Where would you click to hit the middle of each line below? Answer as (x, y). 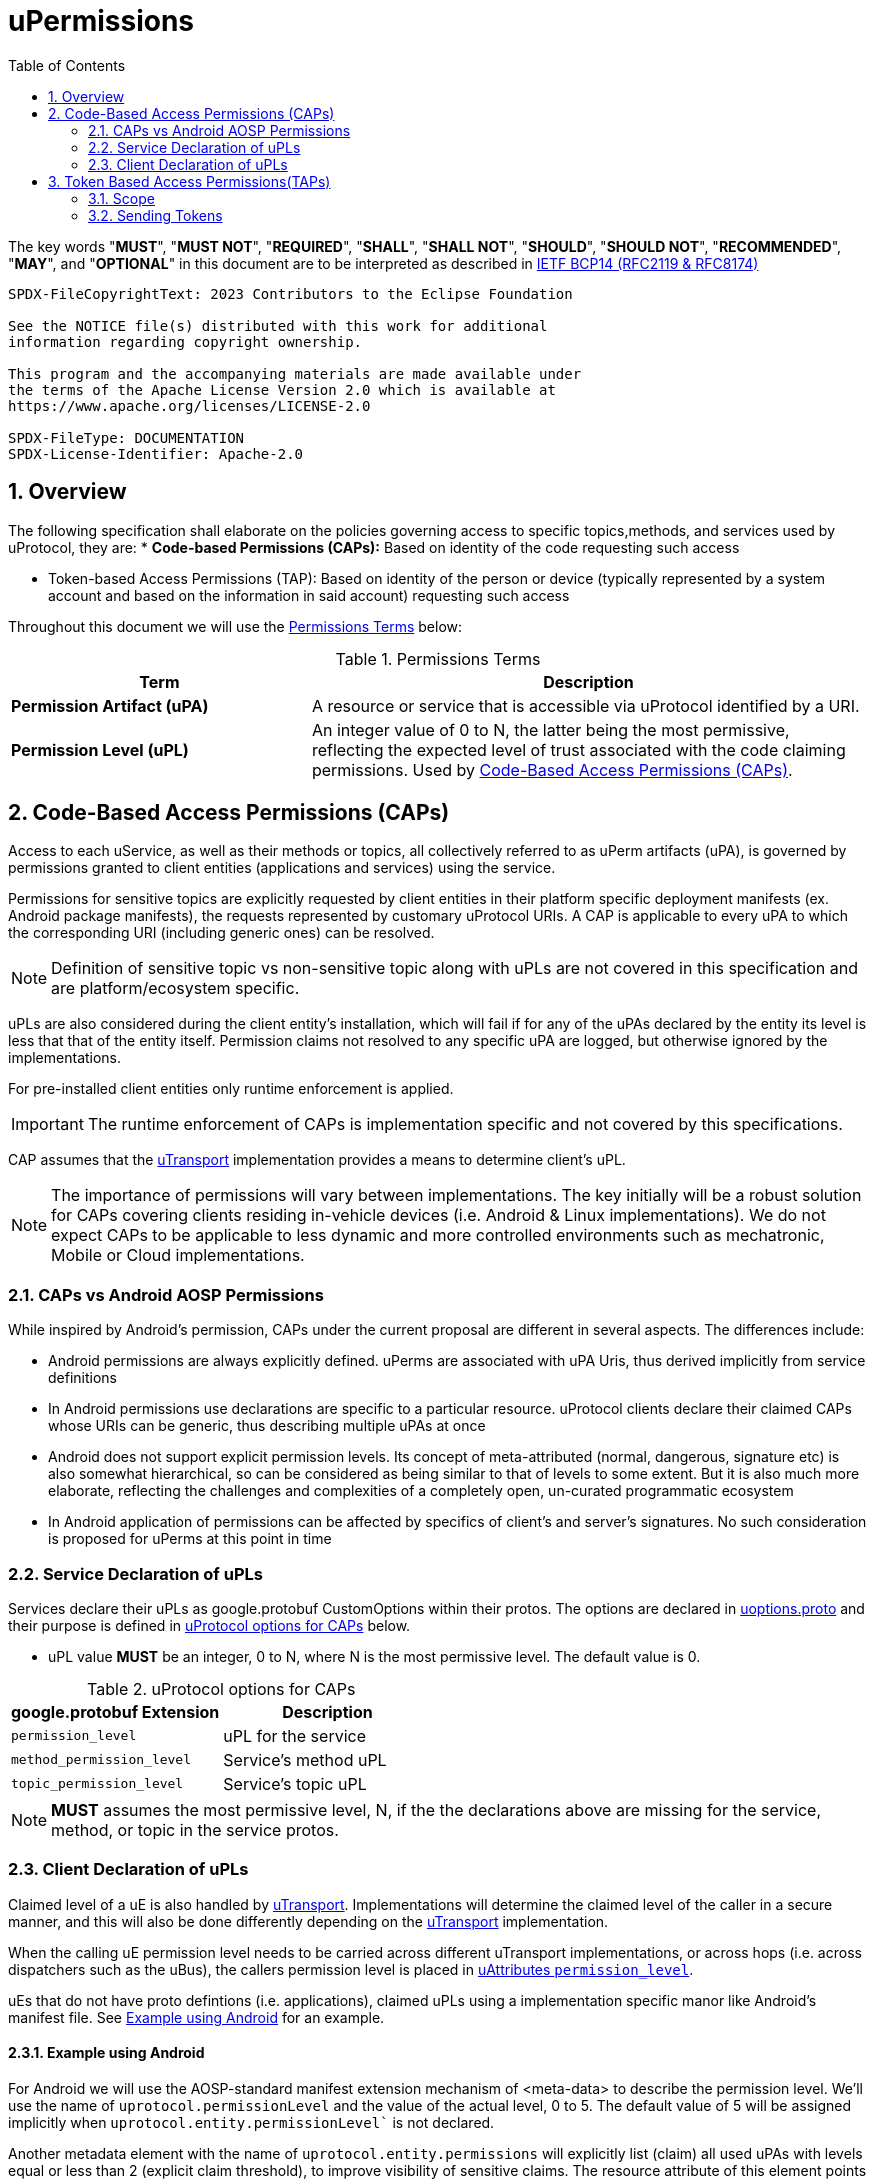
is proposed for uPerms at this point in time (190, 1539)
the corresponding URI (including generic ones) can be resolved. (221, 933)
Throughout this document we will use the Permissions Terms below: (235, 626)
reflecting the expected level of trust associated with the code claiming (578, 749)
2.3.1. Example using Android (106, 2053)
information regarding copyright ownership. (185, 341)
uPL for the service (294, 1735)
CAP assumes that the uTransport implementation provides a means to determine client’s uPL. (317, 1160)
